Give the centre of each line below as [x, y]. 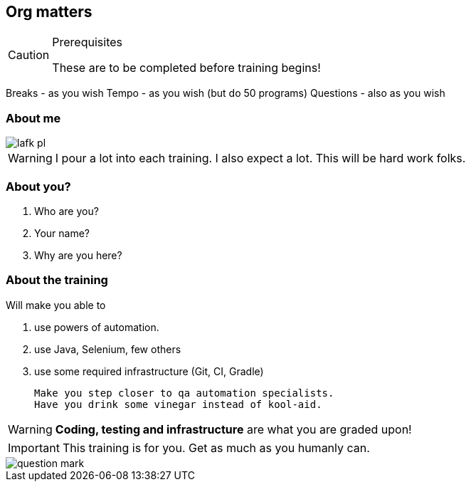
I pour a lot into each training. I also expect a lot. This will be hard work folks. [260, 158]
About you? [38, 186]
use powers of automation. [97, 327]
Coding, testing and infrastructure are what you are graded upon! [233, 429]
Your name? [62, 233]
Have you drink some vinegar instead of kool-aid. [178, 404]
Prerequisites [87, 42]
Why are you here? [78, 255]
